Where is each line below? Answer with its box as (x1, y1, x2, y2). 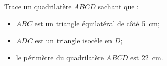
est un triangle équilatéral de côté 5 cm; (34, 18, 160, 28)
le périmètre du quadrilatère (16, 52, 104, 62)
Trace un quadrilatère (4, 1, 72, 11)
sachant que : (98, 1, 140, 11)
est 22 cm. (130, 52, 163, 62)
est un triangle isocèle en (35, 35, 113, 46)
